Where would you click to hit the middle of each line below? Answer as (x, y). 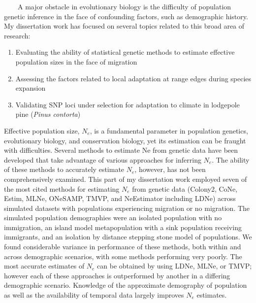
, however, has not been (170, 169)
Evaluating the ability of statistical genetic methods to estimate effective (125, 52)
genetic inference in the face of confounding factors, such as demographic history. (126, 16)
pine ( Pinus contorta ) (48, 114)
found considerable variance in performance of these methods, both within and (123, 247)
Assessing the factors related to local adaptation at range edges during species (133, 78)
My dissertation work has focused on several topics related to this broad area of (124, 26)
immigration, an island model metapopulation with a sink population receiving (123, 227)
